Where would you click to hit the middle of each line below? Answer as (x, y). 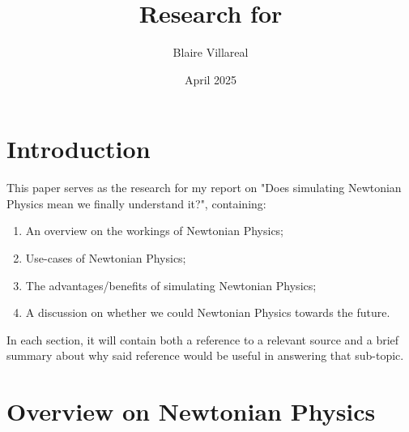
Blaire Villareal (211, 52)
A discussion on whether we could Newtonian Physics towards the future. (208, 312)
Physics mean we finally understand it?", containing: (136, 203)
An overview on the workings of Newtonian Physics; (155, 231)
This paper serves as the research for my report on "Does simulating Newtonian (204, 188)
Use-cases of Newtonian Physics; (106, 258)
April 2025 (211, 79)
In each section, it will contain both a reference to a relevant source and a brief (203, 339)
